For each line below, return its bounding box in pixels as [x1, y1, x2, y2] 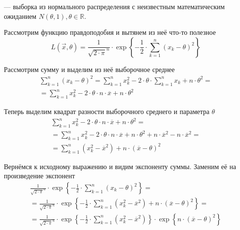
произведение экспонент [4, 171, 75, 181]
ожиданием [4, 11, 37, 21]
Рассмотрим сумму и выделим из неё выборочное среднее [4, 64, 175, 74]
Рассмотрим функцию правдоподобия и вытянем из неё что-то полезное [4, 27, 216, 37]
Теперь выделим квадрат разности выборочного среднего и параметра [4, 106, 210, 116]
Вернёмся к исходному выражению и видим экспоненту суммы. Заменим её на [4, 161, 236, 171]
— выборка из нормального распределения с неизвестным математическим [4, 1, 225, 11]
